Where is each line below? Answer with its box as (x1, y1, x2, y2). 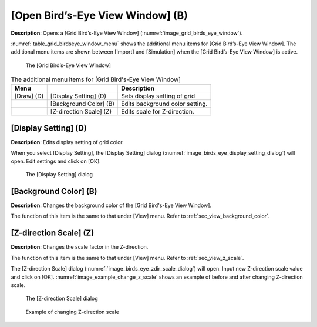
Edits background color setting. (121, 100, 208, 108)
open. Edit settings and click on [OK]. (11, 158, 101, 165)
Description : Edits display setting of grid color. (11, 139, 124, 145)
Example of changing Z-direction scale (25, 308, 120, 315)
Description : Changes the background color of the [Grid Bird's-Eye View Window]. (11, 202, 211, 209)
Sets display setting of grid (121, 92, 195, 100)
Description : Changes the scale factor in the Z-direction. (11, 243, 149, 251)
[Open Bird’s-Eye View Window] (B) (11, 9, 188, 22)
